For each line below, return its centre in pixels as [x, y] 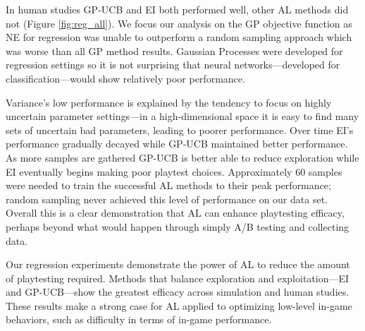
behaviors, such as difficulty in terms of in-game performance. [139, 319]
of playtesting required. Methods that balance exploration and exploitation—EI [178, 278]
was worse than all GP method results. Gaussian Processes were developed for [174, 50]
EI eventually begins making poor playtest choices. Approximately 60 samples [174, 171]
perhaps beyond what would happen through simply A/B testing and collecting [178, 226]
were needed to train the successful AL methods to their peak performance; [168, 185]
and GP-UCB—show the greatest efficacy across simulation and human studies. [178, 292]
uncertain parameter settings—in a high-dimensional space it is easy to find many [182, 116]
